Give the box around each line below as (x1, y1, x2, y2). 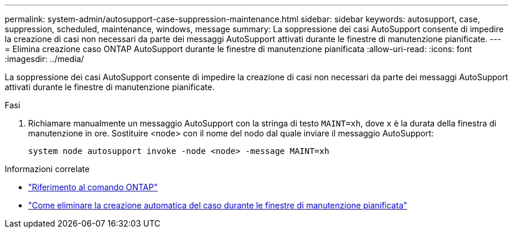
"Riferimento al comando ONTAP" (28, 182, 158, 192)
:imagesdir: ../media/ (5, 54, 84, 64)
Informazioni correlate (5, 164, 90, 174)
